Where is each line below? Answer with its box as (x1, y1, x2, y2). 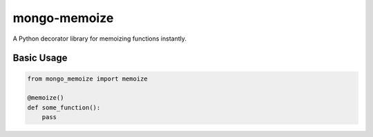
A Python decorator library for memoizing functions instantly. (12, 34, 186, 43)
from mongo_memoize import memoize (27, 74, 148, 83)
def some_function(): (27, 103, 101, 112)
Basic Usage (12, 52, 68, 64)
